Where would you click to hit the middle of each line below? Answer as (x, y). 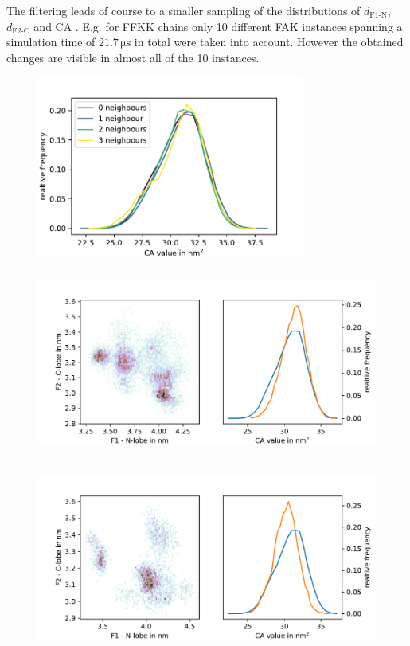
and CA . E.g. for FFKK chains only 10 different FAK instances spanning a (218, 26)
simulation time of (51, 42)
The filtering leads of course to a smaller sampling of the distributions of (184, 10)
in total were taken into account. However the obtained (269, 42)
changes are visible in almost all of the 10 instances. (133, 57)
